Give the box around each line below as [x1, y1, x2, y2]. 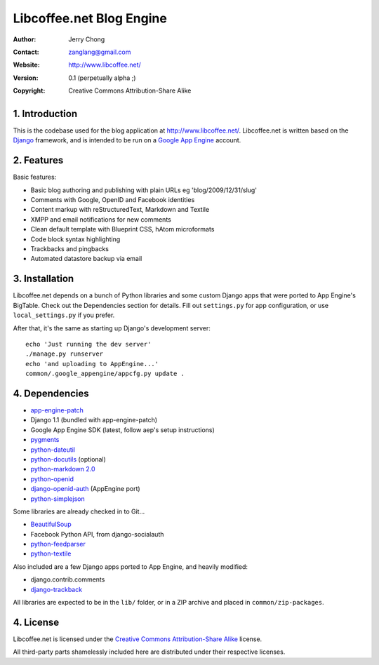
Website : [13, 60, 40, 69]
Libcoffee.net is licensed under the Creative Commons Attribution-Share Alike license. [13, 635, 262, 643]
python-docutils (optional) [30, 455, 107, 463]
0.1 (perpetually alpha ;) [68, 74, 136, 82]
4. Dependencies [13, 387, 89, 399]
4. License [13, 616, 60, 628]
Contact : [13, 48, 40, 56]
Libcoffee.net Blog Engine [13, 11, 168, 26]
